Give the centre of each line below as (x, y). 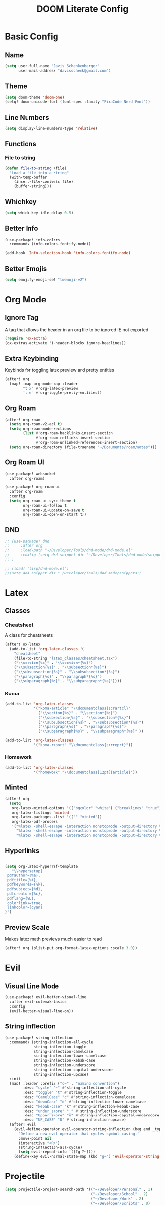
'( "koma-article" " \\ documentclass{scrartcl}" (82, 709)
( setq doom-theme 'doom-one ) (35, 97)
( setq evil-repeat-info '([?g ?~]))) (57, 1152)
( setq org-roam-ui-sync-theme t (43, 501)
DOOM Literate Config (82, 9)
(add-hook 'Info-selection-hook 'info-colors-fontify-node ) (68, 253)
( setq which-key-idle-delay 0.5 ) (39, 213)
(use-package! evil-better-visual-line (46, 997)
